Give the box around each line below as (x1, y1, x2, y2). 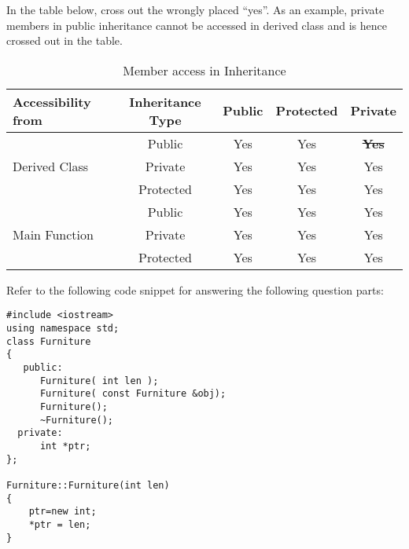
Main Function (13, 225, 94, 243)
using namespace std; (6, 323, 120, 335)
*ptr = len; (28, 518, 91, 530)
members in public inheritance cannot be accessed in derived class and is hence (6, 16, 387, 33)
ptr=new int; (28, 506, 97, 518)
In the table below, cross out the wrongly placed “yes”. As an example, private (6, 2, 385, 17)
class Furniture (6, 335, 91, 347)
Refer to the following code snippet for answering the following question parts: (6, 281, 384, 298)
